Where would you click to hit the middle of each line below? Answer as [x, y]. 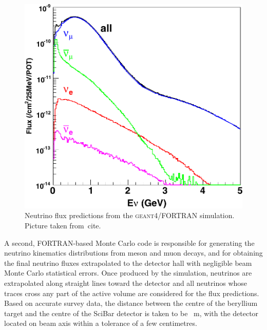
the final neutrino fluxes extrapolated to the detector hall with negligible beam [128, 263]
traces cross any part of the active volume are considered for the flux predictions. [132, 293]
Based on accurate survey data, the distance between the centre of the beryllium [131, 303]
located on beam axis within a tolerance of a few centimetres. [101, 323]
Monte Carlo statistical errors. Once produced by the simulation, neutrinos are [128, 273]
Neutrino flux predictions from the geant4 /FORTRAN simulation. [130, 215]
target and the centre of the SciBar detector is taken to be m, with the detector [131, 313]
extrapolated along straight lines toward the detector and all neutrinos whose [126, 283]
